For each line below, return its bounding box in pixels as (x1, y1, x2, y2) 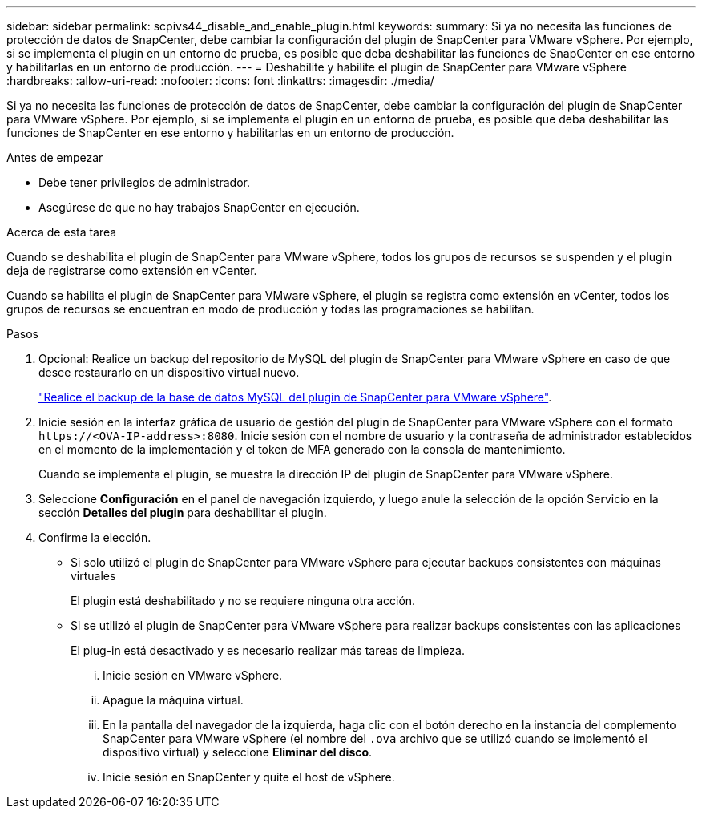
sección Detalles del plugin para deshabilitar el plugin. (38, 506, 327, 519)
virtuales (71, 569, 116, 583)
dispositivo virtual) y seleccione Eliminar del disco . (103, 745, 373, 759)
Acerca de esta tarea (6, 225, 117, 239)
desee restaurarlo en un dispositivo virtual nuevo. (38, 365, 300, 379)
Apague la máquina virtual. (103, 693, 244, 707)
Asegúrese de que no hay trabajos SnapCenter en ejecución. (38, 200, 360, 214)
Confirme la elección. (38, 531, 151, 544)
